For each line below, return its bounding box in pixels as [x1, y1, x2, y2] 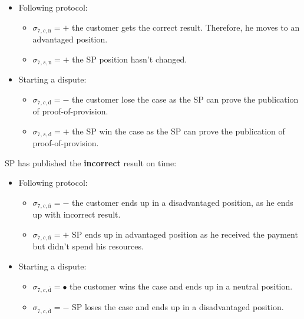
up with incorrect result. [32, 208, 121, 221]
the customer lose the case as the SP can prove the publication [71, 93, 299, 105]
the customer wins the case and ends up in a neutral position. [70, 279, 293, 292]
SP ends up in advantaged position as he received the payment [71, 228, 298, 241]
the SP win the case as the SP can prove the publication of [72, 124, 285, 137]
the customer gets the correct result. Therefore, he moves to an [71, 21, 300, 33]
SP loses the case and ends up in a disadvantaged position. [71, 301, 284, 313]
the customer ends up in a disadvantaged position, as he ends [71, 196, 293, 208]
